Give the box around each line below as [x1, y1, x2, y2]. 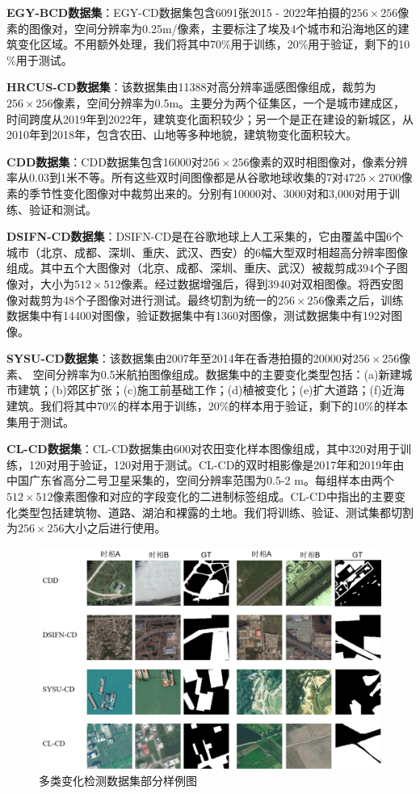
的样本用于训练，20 [117, 397, 220, 414]
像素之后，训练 [324, 291, 404, 308]
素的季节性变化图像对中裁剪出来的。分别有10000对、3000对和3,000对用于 [6, 184, 388, 201]
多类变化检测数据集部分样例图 [39, 771, 197, 788]
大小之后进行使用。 [64, 519, 166, 536]
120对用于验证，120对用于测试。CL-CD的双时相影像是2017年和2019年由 [28, 456, 405, 473]
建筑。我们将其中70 [6, 397, 108, 414]
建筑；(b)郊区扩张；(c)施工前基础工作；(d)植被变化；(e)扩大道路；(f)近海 [17, 381, 405, 398]
